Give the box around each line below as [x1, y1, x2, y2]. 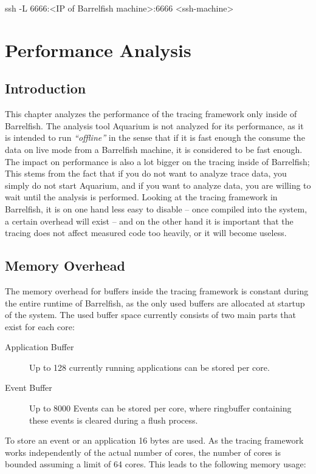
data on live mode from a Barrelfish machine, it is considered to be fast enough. [5, 143, 303, 155]
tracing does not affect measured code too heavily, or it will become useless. [5, 226, 287, 239]
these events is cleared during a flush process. [29, 413, 198, 426]
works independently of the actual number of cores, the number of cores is [5, 445, 281, 458]
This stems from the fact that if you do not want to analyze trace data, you [5, 167, 287, 180]
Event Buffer [5, 381, 52, 394]
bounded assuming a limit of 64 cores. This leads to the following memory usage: [5, 458, 306, 470]
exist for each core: [5, 320, 75, 333]
